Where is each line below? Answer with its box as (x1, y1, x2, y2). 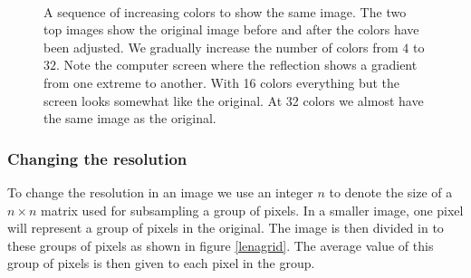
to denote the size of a (329, 182, 453, 201)
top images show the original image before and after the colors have (43, 20, 419, 39)
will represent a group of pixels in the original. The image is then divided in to (7, 218, 444, 237)
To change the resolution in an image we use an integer (7, 182, 313, 201)
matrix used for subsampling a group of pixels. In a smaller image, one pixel (41, 200, 464, 219)
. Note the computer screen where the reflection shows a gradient (56, 55, 418, 74)
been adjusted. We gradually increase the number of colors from (43, 37, 399, 56)
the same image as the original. (43, 109, 216, 128)
